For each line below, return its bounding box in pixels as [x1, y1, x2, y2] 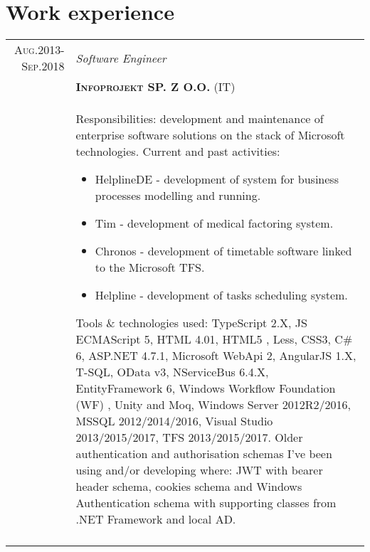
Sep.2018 [21, 58, 65, 75]
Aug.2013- [14, 41, 65, 58]
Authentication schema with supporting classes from [75, 494, 337, 511]
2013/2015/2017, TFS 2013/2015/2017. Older [75, 429, 303, 446]
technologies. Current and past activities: [75, 143, 280, 160]
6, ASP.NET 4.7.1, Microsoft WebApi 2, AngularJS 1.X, [75, 347, 356, 364]
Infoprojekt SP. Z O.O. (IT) [75, 78, 236, 95]
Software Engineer [75, 49, 166, 66]
